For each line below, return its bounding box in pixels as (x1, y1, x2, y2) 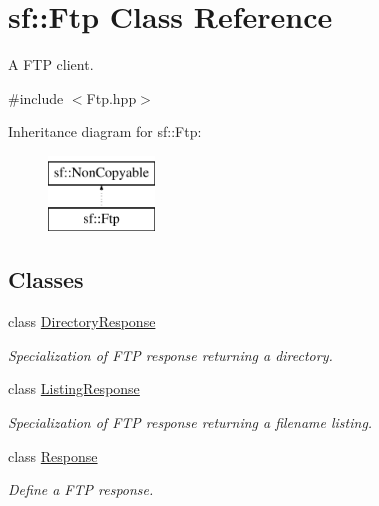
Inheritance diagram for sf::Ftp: (8, 121, 202, 142)
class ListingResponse (8, 378, 140, 399)
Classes (8, 264, 84, 295)
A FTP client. (8, 54, 94, 75)
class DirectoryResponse (8, 311, 156, 332)
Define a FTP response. (8, 479, 154, 500)
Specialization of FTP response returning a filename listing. (8, 412, 373, 433)
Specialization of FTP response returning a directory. (8, 344, 333, 365)
